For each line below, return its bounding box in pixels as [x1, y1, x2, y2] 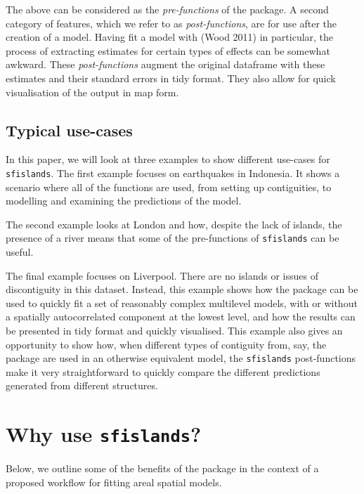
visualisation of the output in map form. [6, 84, 179, 99]
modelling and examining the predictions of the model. [6, 193, 242, 208]
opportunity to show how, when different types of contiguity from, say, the [6, 337, 327, 351]
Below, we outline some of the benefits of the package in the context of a [6, 461, 319, 476]
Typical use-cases [6, 119, 133, 141]
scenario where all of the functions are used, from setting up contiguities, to [6, 179, 332, 194]
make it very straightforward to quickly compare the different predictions [6, 364, 320, 379]
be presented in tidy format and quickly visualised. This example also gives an [6, 323, 343, 338]
